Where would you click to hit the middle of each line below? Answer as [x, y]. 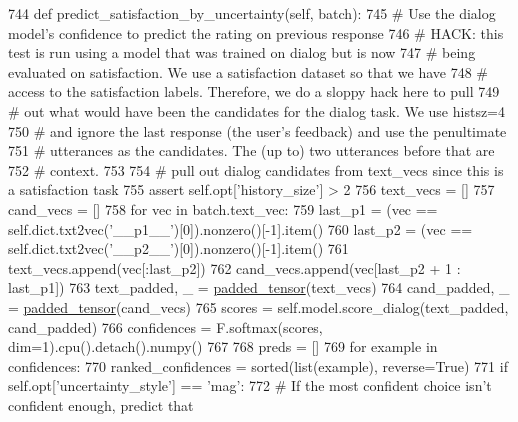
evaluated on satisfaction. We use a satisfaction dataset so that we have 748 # [248, 71]
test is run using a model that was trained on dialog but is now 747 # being [242, 52]
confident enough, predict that [101, 404]
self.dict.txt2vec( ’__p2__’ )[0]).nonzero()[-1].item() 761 [178, 248]
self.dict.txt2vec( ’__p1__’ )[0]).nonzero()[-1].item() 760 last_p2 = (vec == [240, 228]
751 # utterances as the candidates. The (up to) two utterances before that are [251, 150]
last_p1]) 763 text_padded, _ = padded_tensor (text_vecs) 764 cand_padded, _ [259, 287]
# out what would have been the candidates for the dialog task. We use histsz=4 [257, 110]
